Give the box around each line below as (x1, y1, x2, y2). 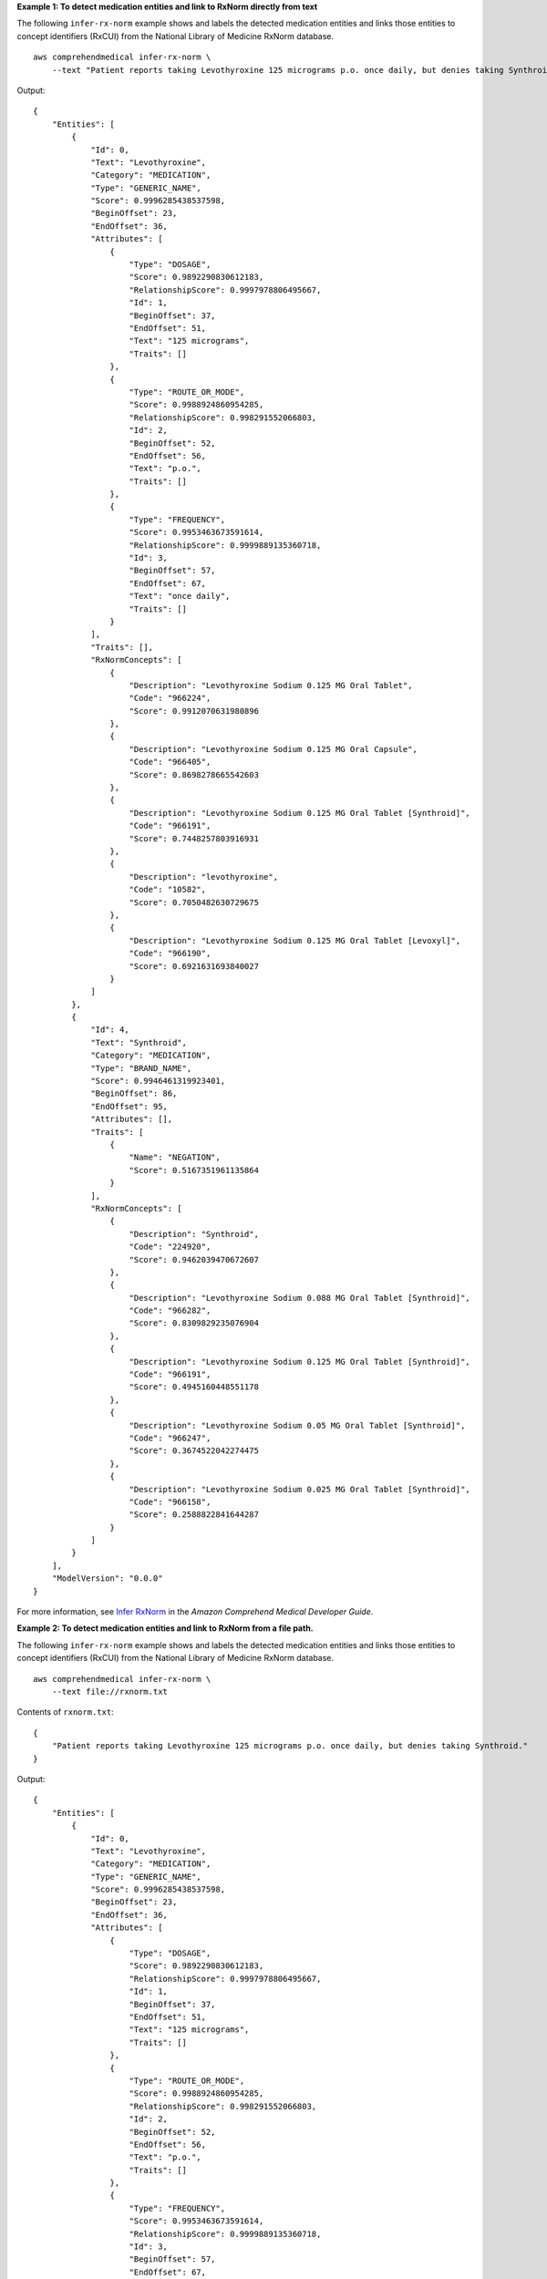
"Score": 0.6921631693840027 (129, 961, 260, 971)
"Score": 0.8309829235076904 (129, 1318, 260, 1328)
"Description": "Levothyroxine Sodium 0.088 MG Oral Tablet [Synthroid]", (129, 1293, 471, 1303)
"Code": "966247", (129, 1432, 212, 1443)
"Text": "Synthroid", (90, 1037, 187, 1047)
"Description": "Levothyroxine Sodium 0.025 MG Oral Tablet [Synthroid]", (129, 1484, 471, 1494)
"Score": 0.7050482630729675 (129, 897, 260, 907)
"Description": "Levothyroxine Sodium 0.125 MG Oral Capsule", (129, 744, 418, 754)
